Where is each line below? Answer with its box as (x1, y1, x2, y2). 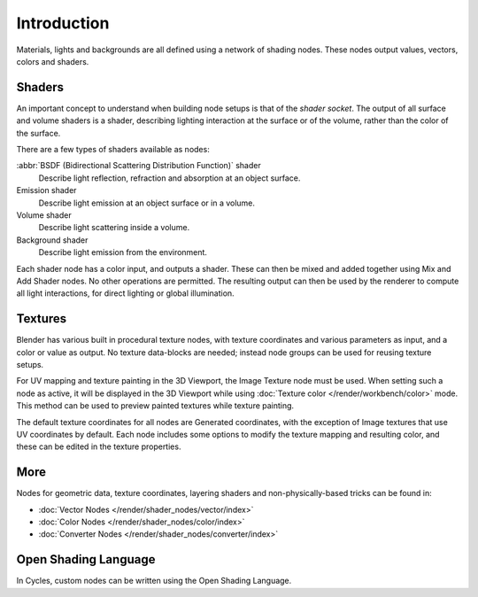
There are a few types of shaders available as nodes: (16, 144, 210, 155)
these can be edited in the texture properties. (16, 441, 181, 452)
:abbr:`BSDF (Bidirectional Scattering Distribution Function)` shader (16, 160, 261, 171)
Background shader (16, 235, 89, 245)
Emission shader (16, 185, 77, 196)
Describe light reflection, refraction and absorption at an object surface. (38, 173, 301, 183)
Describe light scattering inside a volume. (38, 222, 190, 233)
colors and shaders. (16, 56, 89, 66)
